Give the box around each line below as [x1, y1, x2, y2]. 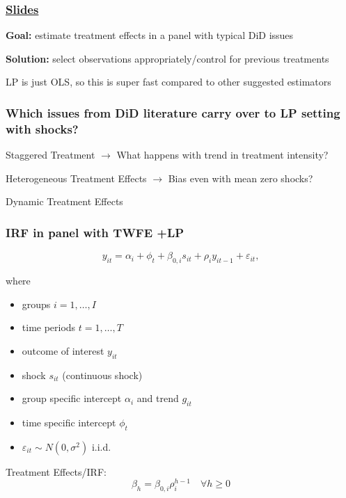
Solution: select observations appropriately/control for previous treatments [6, 51, 329, 65]
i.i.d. [91, 439, 111, 453]
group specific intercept [22, 391, 122, 405]
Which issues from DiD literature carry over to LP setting [6, 104, 340, 121]
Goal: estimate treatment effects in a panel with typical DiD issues [6, 28, 294, 42]
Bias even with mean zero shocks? [168, 170, 313, 185]
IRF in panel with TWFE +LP [6, 223, 184, 241]
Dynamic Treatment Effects [6, 194, 123, 209]
